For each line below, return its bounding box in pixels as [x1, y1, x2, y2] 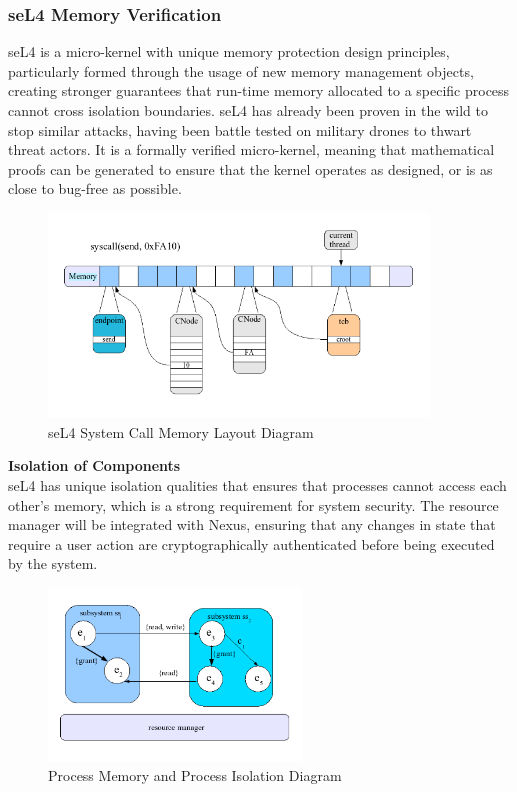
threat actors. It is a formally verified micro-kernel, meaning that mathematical [8, 139, 495, 160]
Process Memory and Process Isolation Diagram [48, 765, 342, 786]
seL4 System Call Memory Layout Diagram [48, 421, 314, 442]
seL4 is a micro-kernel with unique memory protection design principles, [8, 41, 450, 62]
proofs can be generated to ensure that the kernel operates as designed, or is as [8, 158, 493, 179]
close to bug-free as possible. [8, 178, 182, 199]
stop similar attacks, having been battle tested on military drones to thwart [8, 119, 472, 140]
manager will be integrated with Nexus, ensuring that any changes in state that [8, 514, 496, 535]
